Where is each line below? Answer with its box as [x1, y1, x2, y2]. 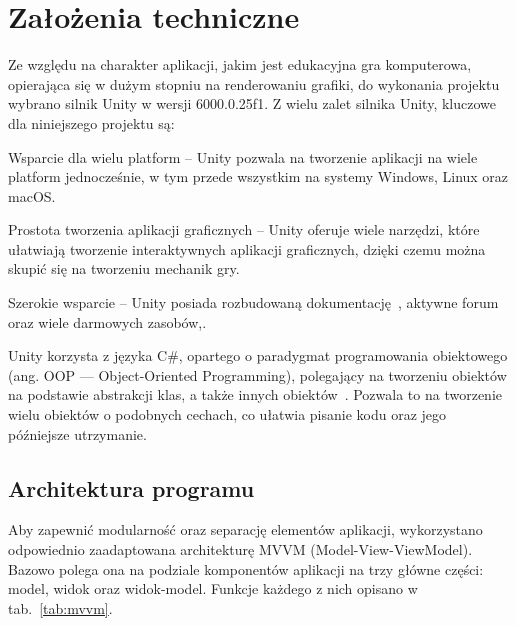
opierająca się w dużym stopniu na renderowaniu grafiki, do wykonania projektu [8, 73, 500, 94]
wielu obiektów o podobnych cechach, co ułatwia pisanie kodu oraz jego [8, 404, 447, 425]
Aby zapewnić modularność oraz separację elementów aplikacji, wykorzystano [8, 519, 483, 540]
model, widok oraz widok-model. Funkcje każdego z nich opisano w [8, 578, 418, 599]
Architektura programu [8, 472, 255, 503]
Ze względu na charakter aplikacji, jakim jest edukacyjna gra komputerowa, [8, 54, 472, 75]
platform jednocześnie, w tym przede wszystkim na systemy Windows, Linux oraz [8, 166, 509, 187]
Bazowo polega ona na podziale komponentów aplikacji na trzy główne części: [8, 558, 484, 579]
